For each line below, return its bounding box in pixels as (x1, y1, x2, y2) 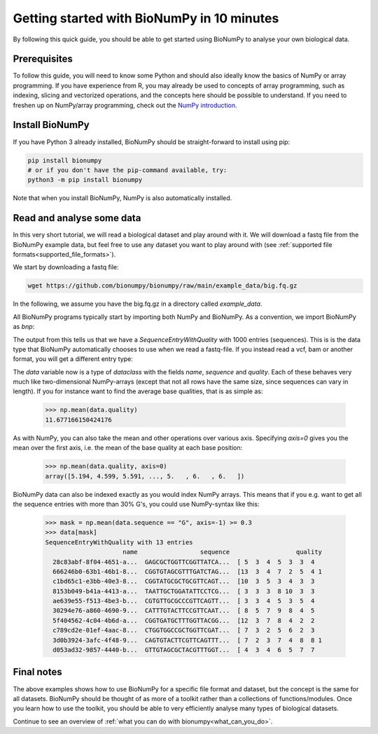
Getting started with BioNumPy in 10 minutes (13, 10, 279, 26)
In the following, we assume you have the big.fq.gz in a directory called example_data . (13, 299, 262, 308)
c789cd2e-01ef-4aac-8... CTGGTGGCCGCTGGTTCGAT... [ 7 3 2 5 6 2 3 (52, 626, 315, 635)
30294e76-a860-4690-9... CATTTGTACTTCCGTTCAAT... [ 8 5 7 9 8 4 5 (52, 607, 315, 615)
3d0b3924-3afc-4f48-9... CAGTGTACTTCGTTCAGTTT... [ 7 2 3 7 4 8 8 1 (52, 636, 322, 644)
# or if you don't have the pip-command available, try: (27, 166, 227, 174)
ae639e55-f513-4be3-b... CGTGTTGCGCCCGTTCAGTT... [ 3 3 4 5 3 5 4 (52, 597, 315, 605)
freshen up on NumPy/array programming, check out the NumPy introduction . (13, 101, 237, 109)
